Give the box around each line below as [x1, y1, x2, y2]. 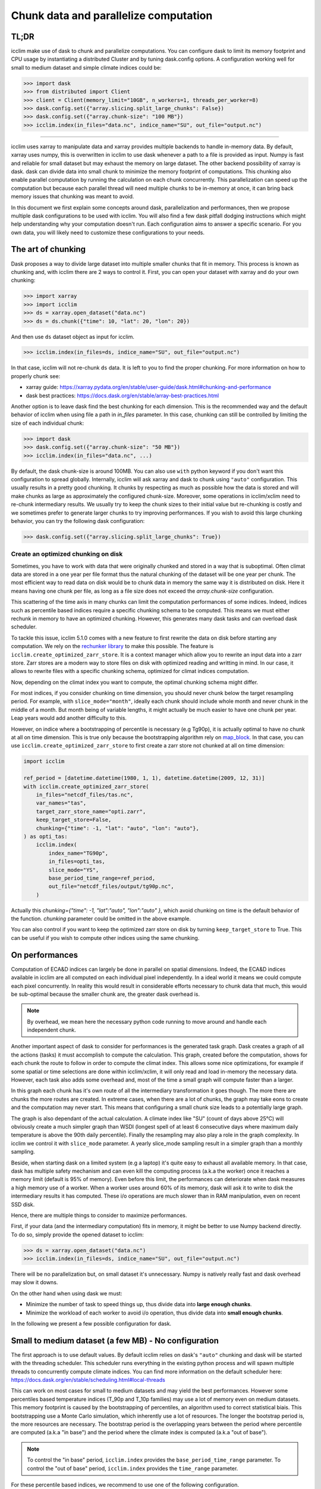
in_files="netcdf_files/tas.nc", [36, 791, 134, 798]
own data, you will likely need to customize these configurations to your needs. [11, 229, 205, 236]
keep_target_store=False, [36, 817, 112, 823]
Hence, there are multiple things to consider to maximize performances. [11, 1211, 187, 1219]
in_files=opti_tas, [48, 858, 105, 865]
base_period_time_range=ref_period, [48, 874, 156, 881]
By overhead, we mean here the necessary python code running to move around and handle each [27, 1018, 267, 1025]
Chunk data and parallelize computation [11, 9, 213, 22]
